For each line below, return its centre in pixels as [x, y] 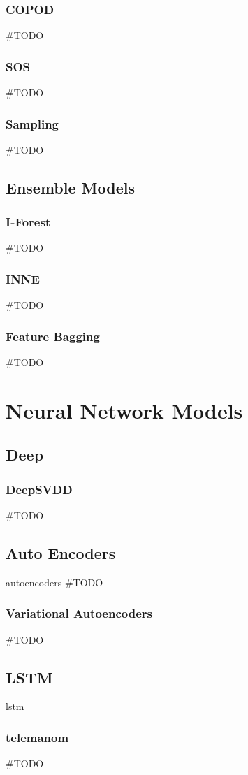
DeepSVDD [39, 489]
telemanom [37, 737]
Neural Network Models [124, 410]
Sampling [32, 123]
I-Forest [28, 222]
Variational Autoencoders [79, 613]
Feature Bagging [53, 336]
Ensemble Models [70, 187]
